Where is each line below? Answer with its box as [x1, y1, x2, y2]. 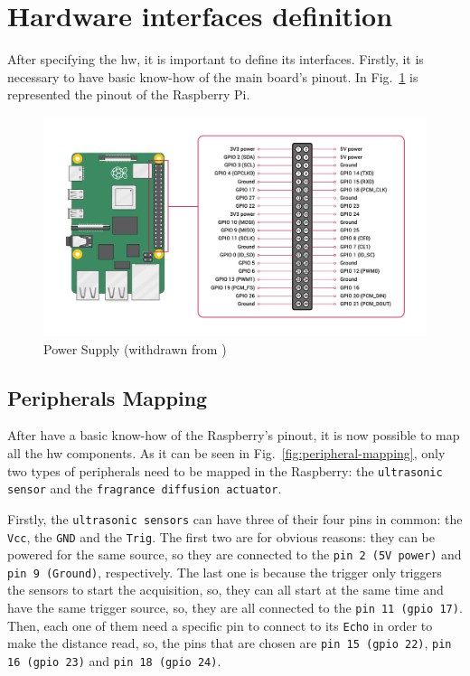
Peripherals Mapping [7, 383, 208, 411]
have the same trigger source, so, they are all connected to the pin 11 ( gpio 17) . [7, 598, 463, 617]
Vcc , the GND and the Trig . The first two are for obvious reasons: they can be [7, 527, 435, 546]
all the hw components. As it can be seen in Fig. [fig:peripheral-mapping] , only [7, 443, 446, 462]
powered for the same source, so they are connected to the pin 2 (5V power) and [7, 545, 462, 564]
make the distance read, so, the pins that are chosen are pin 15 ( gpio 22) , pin [7, 634, 452, 653]
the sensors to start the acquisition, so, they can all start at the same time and [7, 580, 444, 599]
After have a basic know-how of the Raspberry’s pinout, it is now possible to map [7, 426, 460, 445]
